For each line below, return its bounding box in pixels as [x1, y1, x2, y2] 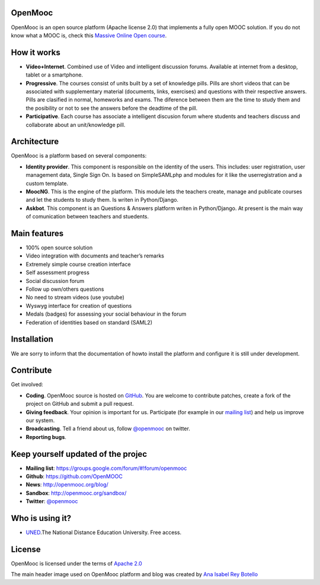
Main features [11, 228, 64, 239]
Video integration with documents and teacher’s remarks [25, 252, 164, 259]
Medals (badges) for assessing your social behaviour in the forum [25, 310, 187, 317]
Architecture [11, 136, 59, 147]
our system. [25, 417, 55, 424]
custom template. [25, 180, 69, 187]
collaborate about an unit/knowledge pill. [25, 121, 126, 128]
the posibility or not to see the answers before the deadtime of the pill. [25, 104, 198, 112]
